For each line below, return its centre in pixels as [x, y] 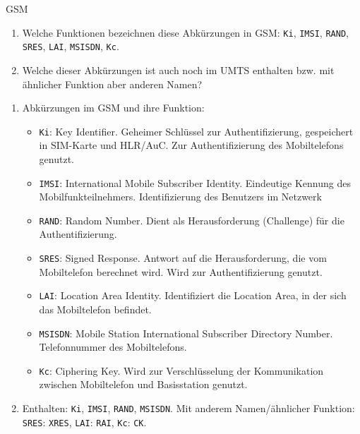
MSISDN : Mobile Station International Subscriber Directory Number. [186, 333]
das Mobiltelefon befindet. [95, 309]
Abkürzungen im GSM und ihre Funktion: [113, 108]
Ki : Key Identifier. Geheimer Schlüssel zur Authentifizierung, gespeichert [196, 131]
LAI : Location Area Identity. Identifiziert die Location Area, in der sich [193, 295]
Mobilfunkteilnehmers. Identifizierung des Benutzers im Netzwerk [180, 197]
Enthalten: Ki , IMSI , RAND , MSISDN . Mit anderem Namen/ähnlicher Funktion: [188, 408]
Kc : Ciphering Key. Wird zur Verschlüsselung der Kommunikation [181, 370]
